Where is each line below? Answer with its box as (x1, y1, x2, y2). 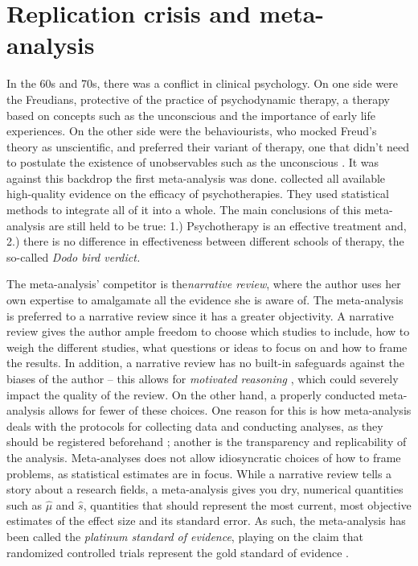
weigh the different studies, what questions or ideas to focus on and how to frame (6, 338, 408, 355)
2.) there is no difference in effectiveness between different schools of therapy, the (6, 233, 404, 250)
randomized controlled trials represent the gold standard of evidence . (6, 543, 349, 560)
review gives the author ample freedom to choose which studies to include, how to (6, 323, 410, 340)
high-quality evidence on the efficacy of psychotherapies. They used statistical (6, 185, 390, 202)
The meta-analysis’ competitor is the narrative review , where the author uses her (6, 275, 401, 292)
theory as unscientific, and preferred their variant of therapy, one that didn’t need (6, 138, 409, 155)
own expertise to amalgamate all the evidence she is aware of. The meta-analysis (6, 291, 404, 308)
